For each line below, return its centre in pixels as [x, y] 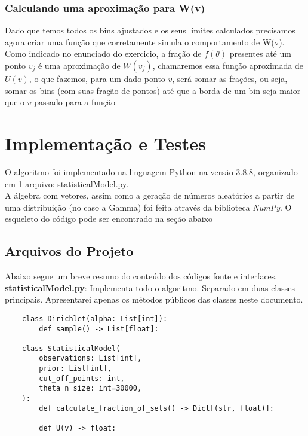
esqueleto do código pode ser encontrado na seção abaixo [109, 219]
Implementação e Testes [105, 143]
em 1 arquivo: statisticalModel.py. [67, 183]
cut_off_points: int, [82, 378]
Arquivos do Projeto [69, 251]
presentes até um [260, 54]
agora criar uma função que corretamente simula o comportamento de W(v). [145, 42]
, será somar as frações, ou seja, [230, 78]
